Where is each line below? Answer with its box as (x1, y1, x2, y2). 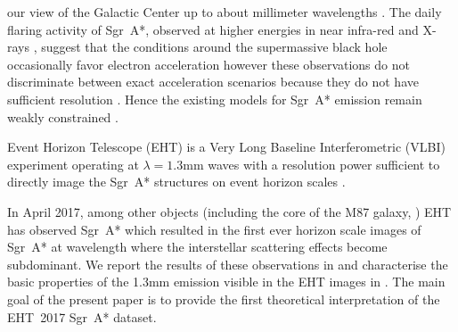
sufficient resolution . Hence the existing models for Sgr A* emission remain (7, 89, 422, 108)
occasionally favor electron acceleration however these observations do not (7, 54, 410, 73)
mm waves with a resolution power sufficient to (183, 154, 440, 173)
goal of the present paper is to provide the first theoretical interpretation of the (7, 289, 440, 308)
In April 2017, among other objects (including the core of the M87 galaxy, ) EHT (7, 202, 452, 220)
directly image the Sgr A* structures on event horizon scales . (7, 172, 346, 191)
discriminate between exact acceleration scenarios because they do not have (7, 72, 419, 91)
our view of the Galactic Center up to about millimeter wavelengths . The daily (7, 3, 442, 21)
